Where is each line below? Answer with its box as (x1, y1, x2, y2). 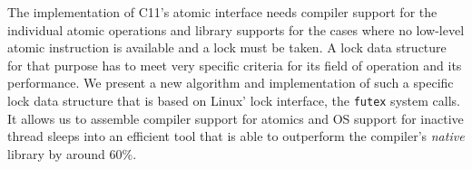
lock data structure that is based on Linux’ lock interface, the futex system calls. (7, 90, 460, 109)
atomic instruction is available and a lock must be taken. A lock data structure (7, 38, 447, 57)
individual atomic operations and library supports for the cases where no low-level (7, 20, 465, 39)
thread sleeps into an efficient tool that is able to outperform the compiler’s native (7, 127, 465, 146)
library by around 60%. (7, 144, 137, 163)
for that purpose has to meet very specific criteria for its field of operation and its (7, 55, 462, 74)
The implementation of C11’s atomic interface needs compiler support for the (7, 3, 438, 21)
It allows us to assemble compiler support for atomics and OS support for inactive (7, 108, 464, 127)
